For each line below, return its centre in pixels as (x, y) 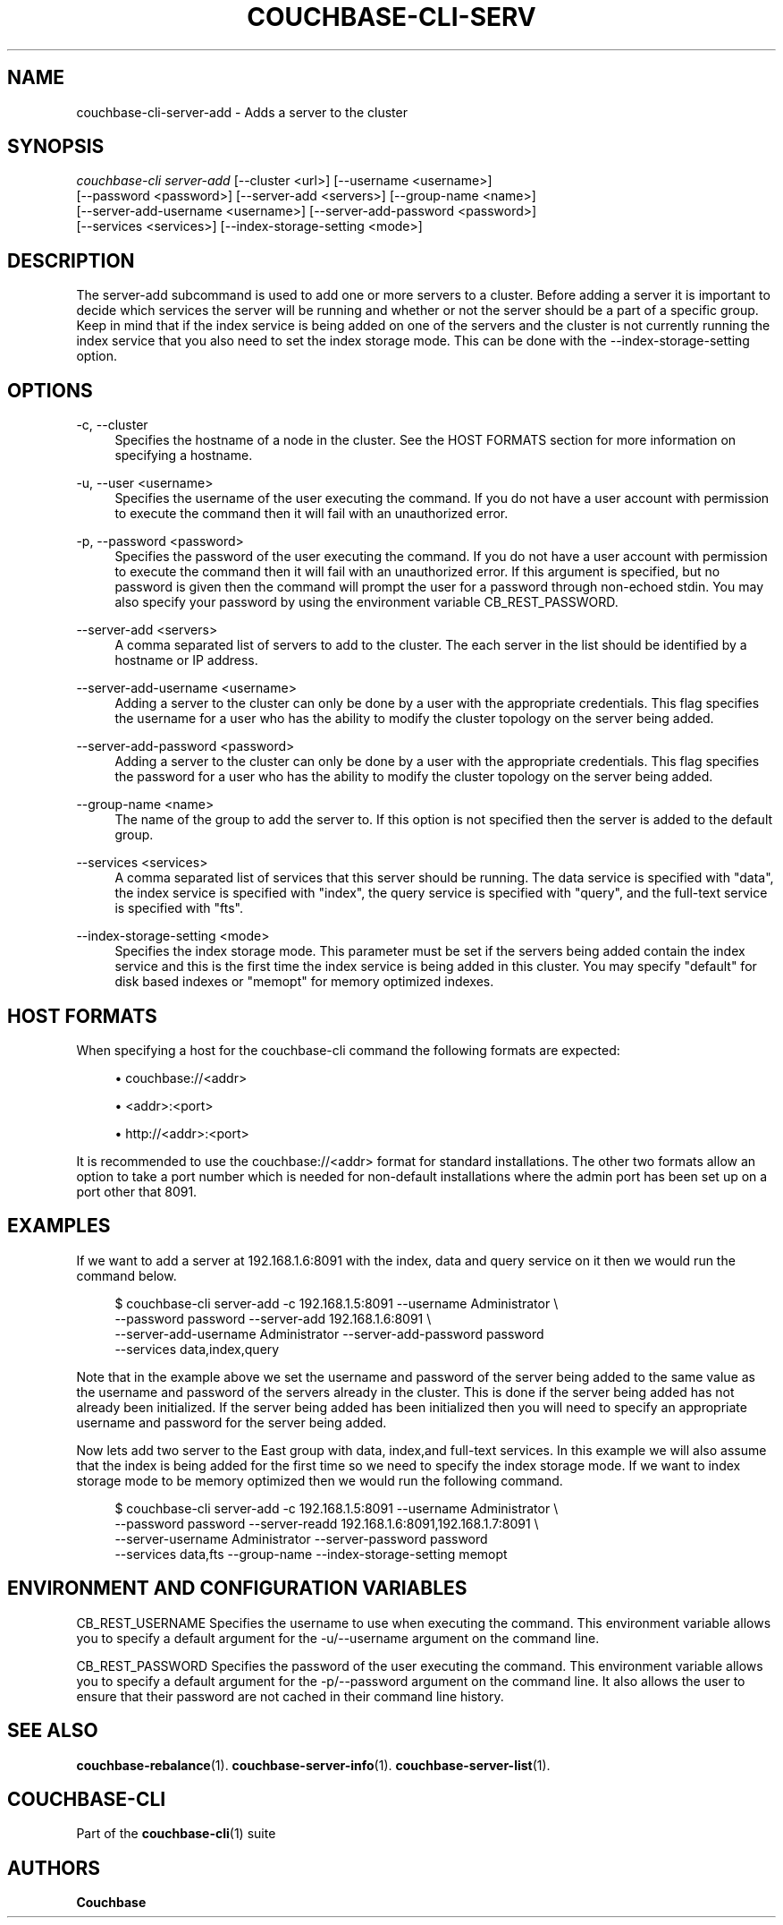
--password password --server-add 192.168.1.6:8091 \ (273, 1318)
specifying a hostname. (184, 456)
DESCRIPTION (71, 260)
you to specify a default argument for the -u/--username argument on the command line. (338, 1638)
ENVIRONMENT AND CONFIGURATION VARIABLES (237, 1589)
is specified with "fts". (179, 908)
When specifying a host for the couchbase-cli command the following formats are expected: (348, 1050)
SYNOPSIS (56, 147)
